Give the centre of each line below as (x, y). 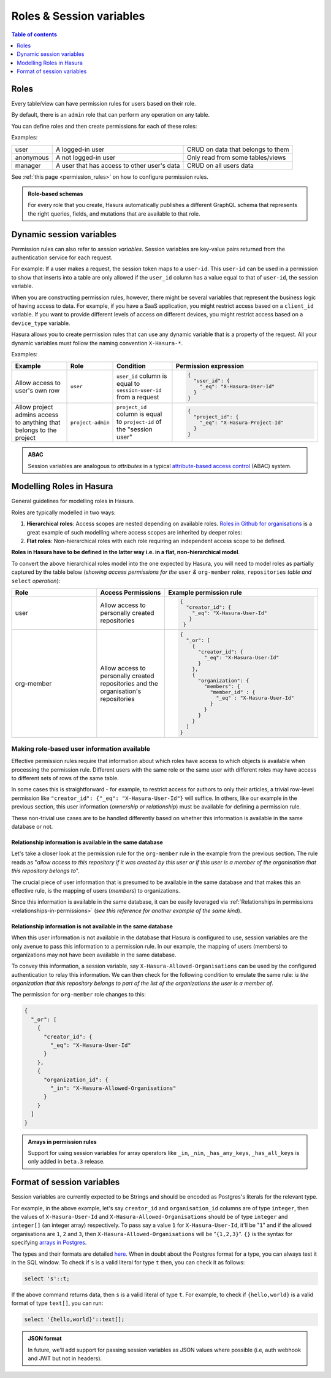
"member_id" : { (233, 692)
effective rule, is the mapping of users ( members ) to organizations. (96, 890)
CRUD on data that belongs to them (238, 149)
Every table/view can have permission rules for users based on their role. (104, 104)
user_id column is (142, 376)
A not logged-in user (86, 157)
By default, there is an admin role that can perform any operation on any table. (111, 115)
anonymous (32, 157)
